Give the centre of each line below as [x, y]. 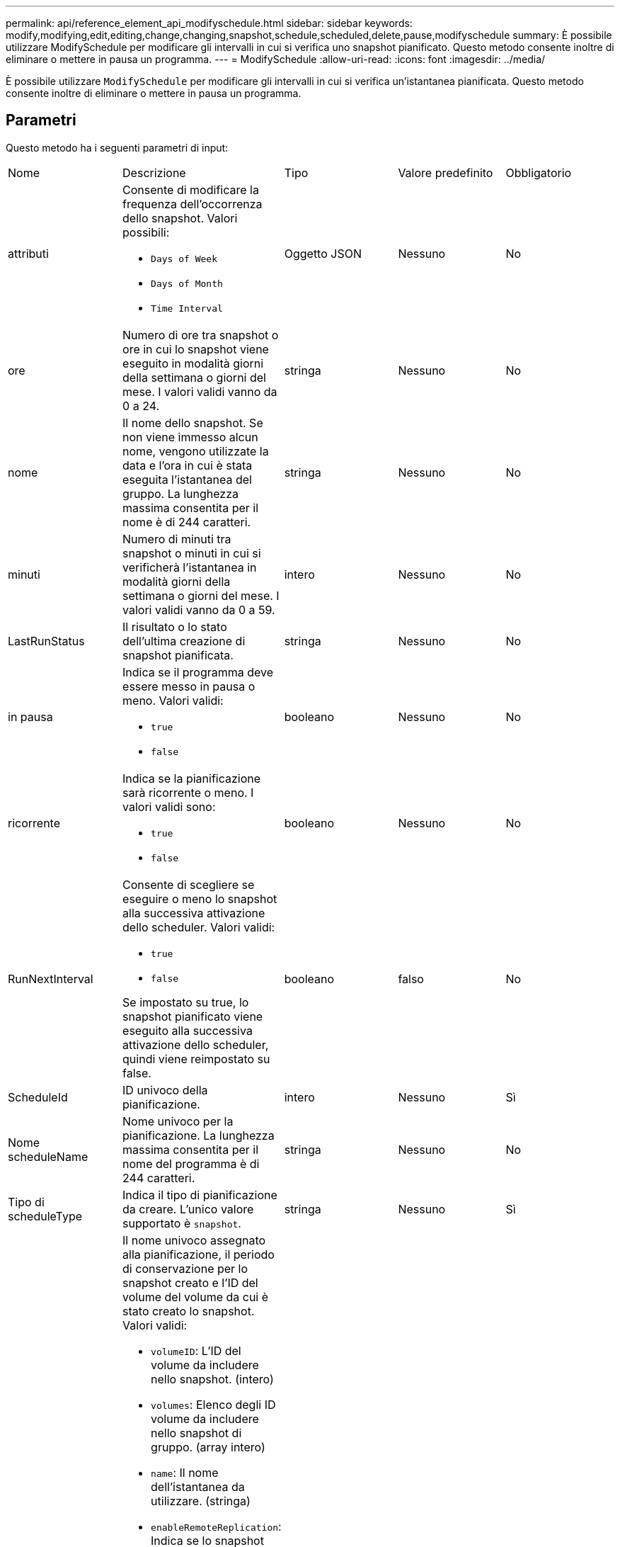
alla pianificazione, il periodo [199, 1254]
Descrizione [154, 172]
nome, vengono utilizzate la [196, 451]
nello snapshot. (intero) [212, 1379]
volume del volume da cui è [196, 1297]
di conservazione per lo [185, 1268]
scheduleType [45, 1216]
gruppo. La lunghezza [180, 493]
